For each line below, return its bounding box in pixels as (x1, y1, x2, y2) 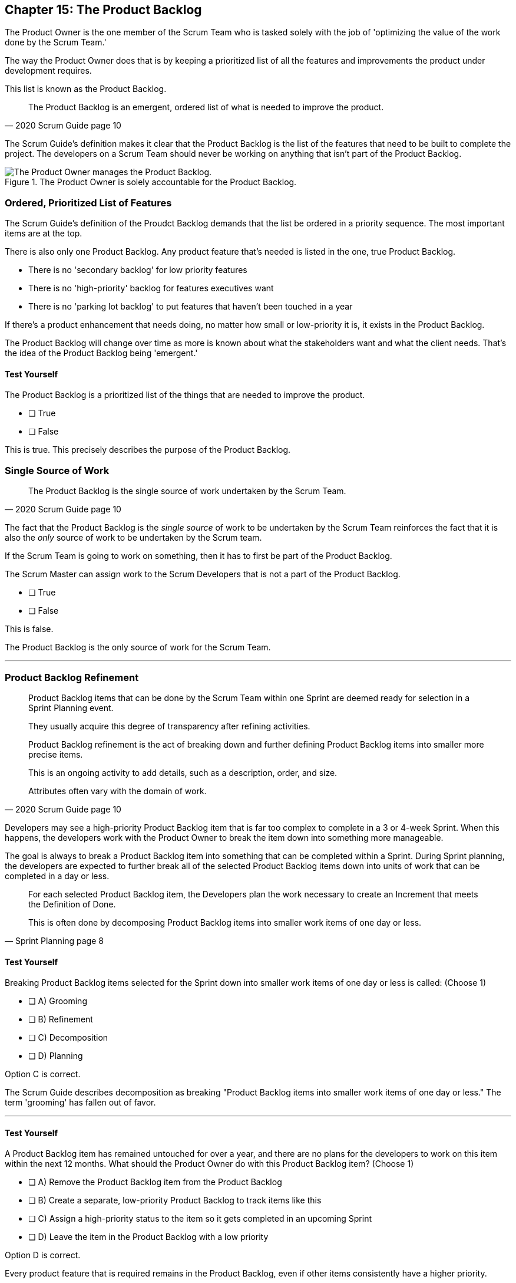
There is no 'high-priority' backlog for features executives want (28, 283, 274, 294)
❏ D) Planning (28, 1051, 83, 1061)
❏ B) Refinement (28, 1014, 93, 1025)
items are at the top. (5, 228, 82, 239)
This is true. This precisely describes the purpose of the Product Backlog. (5, 445, 291, 455)
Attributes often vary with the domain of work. (28, 785, 207, 796)
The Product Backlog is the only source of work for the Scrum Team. (5, 642, 271, 653)
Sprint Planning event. (28, 702, 114, 713)
